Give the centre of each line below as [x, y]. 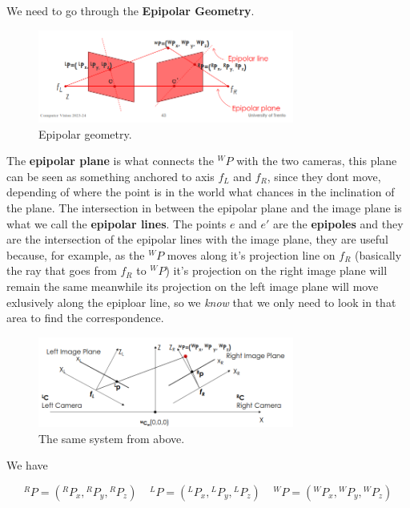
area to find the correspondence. [85, 318]
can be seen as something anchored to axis [111, 176]
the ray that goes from [62, 270]
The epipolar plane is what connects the [110, 161]
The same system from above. [112, 438]
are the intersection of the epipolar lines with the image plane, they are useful [197, 239]
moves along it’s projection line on [251, 254]
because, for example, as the [76, 254]
